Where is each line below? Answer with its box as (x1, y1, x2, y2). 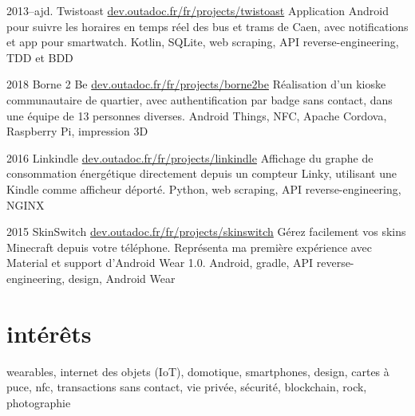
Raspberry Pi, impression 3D (6, 123, 148, 139)
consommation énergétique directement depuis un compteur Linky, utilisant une (6, 165, 397, 182)
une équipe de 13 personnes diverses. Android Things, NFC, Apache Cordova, (6, 107, 387, 124)
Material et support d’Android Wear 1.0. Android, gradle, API (6, 254, 314, 271)
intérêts (6, 316, 92, 349)
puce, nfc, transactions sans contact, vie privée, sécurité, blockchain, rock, (6, 379, 367, 395)
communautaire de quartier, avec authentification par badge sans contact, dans (6, 91, 393, 108)
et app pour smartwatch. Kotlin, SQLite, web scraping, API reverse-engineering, (6, 33, 399, 50)
